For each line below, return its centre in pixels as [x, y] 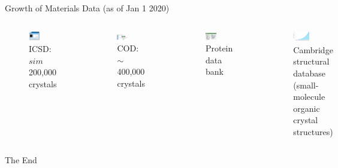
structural [311, 61]
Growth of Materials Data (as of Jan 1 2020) [87, 8]
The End [21, 160]
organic [307, 108]
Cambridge [313, 49]
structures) [313, 131]
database [310, 73]
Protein [219, 48]
